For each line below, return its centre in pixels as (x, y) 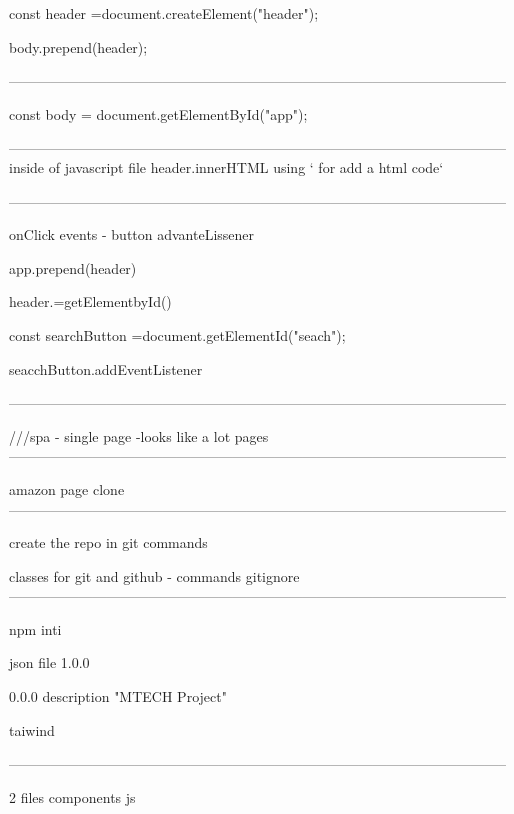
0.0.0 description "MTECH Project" (118, 696)
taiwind (32, 729)
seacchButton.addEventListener (106, 368)
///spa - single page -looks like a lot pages (139, 435)
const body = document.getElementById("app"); (158, 113)
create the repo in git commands (108, 542)
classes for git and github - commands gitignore (154, 575)
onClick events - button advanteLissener (132, 234)
